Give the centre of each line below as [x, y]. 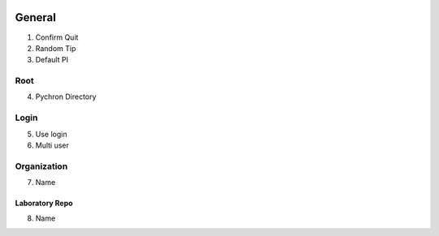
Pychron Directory [66, 97]
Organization [41, 166]
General [36, 17]
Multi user [52, 145]
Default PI [52, 60]
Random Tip [56, 48]
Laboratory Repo [44, 204]
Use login [51, 134]
